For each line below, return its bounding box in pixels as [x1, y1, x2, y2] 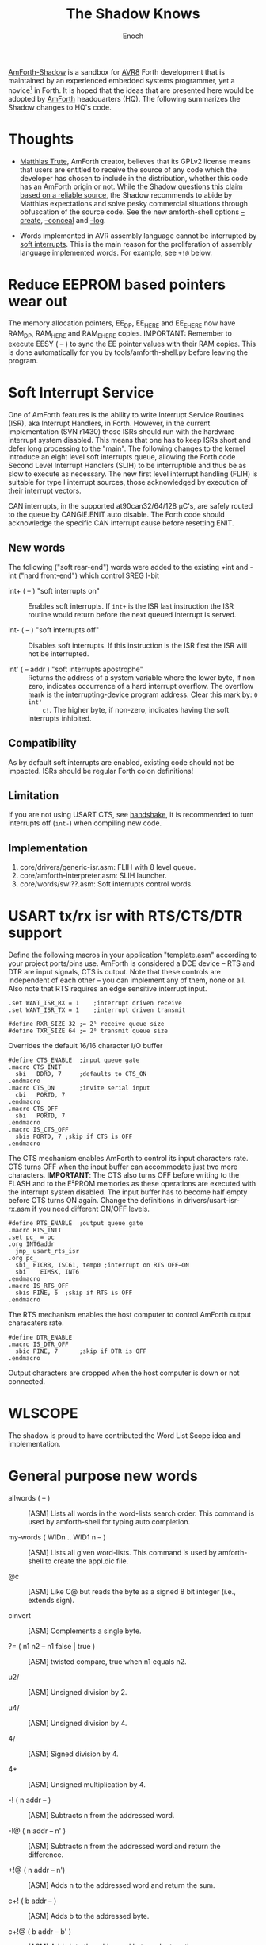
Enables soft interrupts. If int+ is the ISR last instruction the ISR [28, 601, 234, 611]
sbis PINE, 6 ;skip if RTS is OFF [15, 1289, 133, 1297]
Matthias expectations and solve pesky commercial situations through [19, 198, 248, 208]
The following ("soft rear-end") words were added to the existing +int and [8, 562, 249, 571]
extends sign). [28, 1596, 75, 1605]
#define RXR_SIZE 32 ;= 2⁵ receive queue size [8, 1021, 165, 1028]
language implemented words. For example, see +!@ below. [19, 248, 212, 257]
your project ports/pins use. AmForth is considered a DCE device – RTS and [8, 959, 256, 968]
